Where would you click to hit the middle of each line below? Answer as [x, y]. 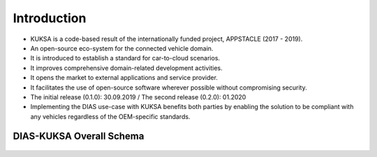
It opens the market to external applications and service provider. [124, 78]
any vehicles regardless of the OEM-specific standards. [110, 116]
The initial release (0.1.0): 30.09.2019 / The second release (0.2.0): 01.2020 [138, 97]
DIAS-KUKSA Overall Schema [79, 137]
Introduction [50, 18]
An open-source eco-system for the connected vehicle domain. [122, 48]
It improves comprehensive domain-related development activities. [126, 68]
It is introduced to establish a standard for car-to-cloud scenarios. [125, 58]
